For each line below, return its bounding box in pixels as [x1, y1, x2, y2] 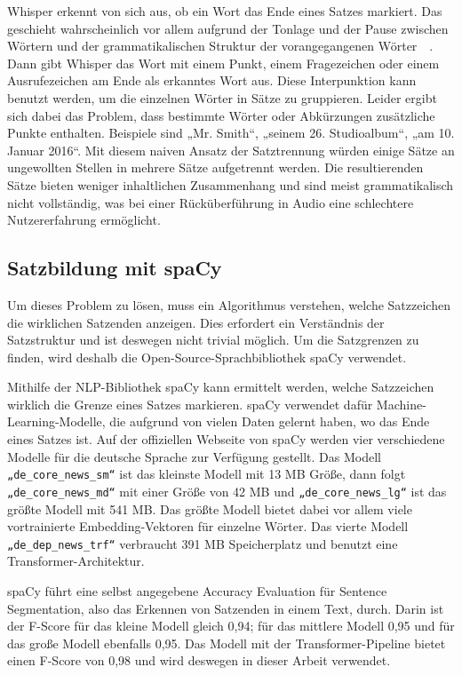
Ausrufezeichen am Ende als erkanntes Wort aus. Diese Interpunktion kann [7, 71, 417, 90]
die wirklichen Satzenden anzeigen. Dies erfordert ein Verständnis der [7, 313, 385, 331]
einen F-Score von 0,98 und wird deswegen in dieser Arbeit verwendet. [7, 651, 391, 670]
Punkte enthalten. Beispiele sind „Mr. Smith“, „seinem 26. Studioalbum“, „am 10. [7, 123, 455, 142]
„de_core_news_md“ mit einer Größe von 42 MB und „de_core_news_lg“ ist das [7, 481, 447, 500]
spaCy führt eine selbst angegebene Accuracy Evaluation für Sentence [7, 582, 387, 600]
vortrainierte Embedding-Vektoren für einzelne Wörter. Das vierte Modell [7, 517, 409, 536]
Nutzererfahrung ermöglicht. [7, 210, 161, 229]
